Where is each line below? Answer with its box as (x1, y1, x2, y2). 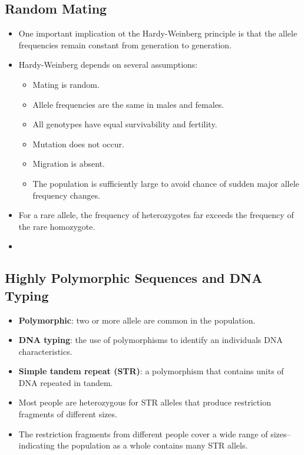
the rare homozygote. (18, 220, 95, 232)
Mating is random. (32, 78, 100, 90)
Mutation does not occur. (32, 137, 124, 150)
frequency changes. (32, 189, 101, 201)
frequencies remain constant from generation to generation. (18, 38, 232, 51)
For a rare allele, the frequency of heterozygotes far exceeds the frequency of (18, 209, 294, 221)
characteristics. (18, 345, 72, 357)
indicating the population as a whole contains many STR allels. (18, 439, 248, 451)
